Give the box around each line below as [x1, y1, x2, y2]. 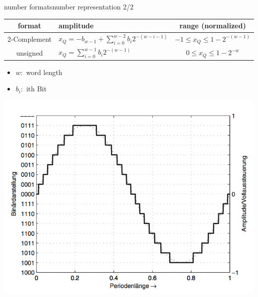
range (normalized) [179, 20, 246, 31]
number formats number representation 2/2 [4, 1, 133, 11]
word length [26, 67, 63, 77]
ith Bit [26, 83, 47, 94]
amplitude [59, 20, 94, 31]
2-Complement [7, 34, 52, 44]
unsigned [16, 47, 43, 58]
